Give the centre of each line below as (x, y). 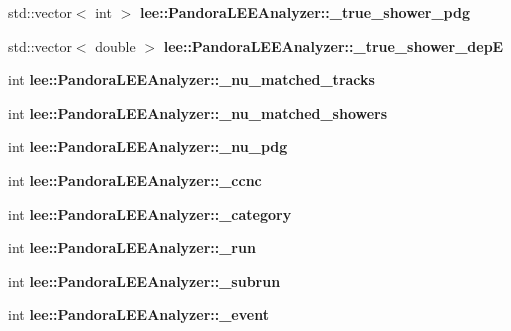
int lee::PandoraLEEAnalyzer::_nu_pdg (148, 146)
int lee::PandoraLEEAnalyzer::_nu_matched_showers (198, 112)
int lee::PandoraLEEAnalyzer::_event (138, 314)
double (115, 45)
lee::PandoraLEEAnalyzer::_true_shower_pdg (304, 12)
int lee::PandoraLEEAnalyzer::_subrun (144, 280)
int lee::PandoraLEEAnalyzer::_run (132, 247)
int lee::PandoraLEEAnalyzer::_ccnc (135, 179)
